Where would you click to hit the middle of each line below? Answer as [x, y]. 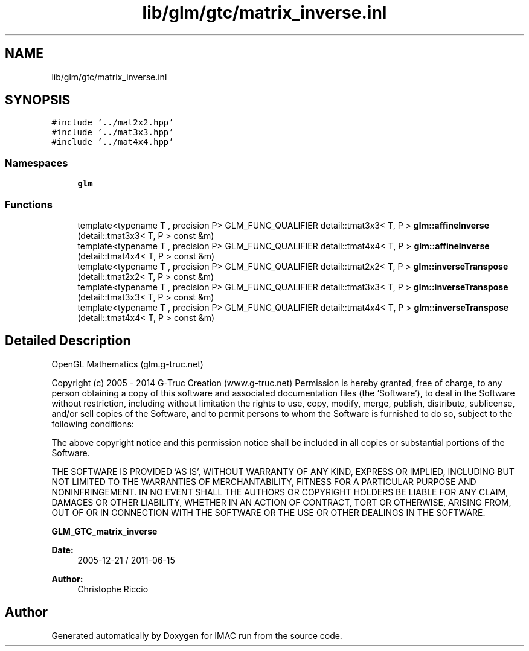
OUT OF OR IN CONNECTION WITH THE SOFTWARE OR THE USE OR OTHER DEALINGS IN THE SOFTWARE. [268, 512]
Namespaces [37, 163]
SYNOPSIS [38, 100]
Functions [29, 204]
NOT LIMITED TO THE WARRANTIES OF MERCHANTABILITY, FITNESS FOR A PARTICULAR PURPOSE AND [264, 481]
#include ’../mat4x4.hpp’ [113, 142]
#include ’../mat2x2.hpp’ [113, 123]
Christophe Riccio [113, 589]
